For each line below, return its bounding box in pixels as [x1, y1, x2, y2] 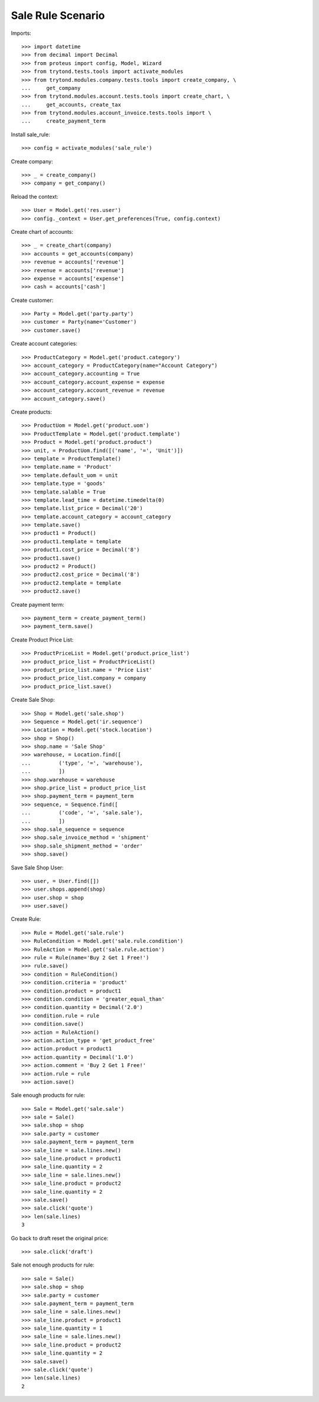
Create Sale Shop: [11, 696, 56, 704]
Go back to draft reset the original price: [11, 1235, 109, 1242]
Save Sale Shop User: [11, 864, 64, 871]
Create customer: [11, 296, 54, 304]
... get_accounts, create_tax [21, 101, 121, 108]
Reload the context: [11, 193, 58, 200]
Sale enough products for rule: [11, 1092, 86, 1099]
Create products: [11, 408, 53, 415]
